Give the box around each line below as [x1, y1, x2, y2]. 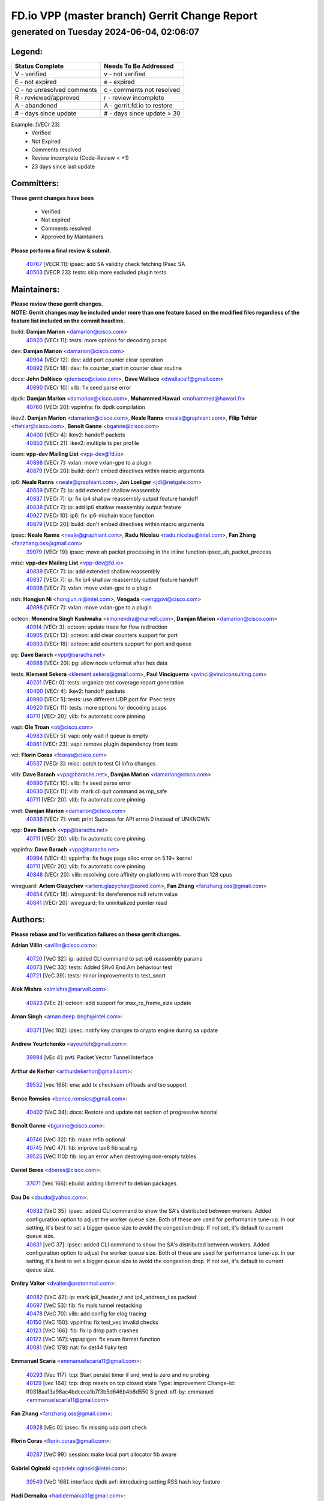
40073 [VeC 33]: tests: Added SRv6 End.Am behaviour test [26, 964, 172, 971]
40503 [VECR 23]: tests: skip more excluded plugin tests [26, 269, 167, 276]
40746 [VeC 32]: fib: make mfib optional [26, 1135, 125, 1143]
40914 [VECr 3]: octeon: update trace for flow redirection [26, 623, 168, 630]
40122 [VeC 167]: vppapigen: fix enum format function [26, 1335, 161, 1342]
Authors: [11, 914, 45, 925]
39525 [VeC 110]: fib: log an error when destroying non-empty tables [26, 1153, 196, 1160]
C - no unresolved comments [14, 85, 97, 94]
